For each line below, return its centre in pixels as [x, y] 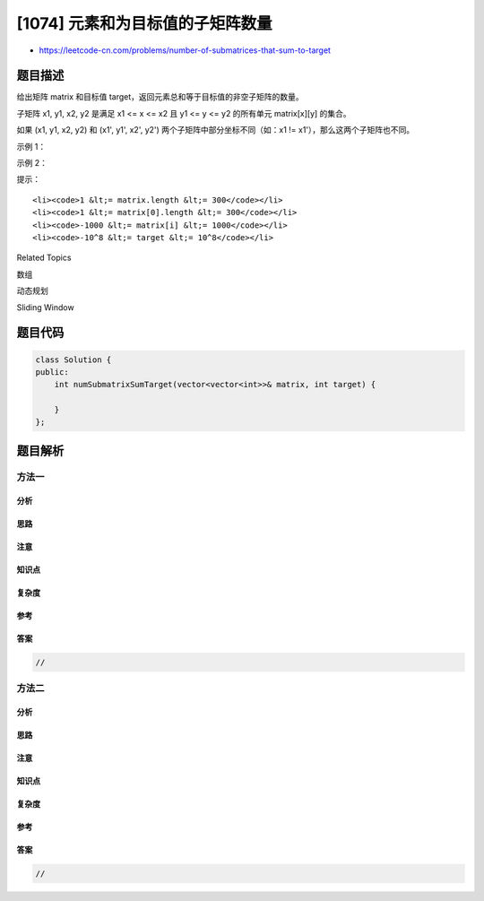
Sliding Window [46, 307]
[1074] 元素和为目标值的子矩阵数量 [144, 23]
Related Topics [44, 258]
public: [52, 372]
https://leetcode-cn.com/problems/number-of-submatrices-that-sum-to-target [185, 50]
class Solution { [73, 360]
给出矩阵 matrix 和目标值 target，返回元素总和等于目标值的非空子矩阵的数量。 [160, 97]
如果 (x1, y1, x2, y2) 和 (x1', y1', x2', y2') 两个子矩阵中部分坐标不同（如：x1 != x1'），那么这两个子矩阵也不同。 [216, 130]
